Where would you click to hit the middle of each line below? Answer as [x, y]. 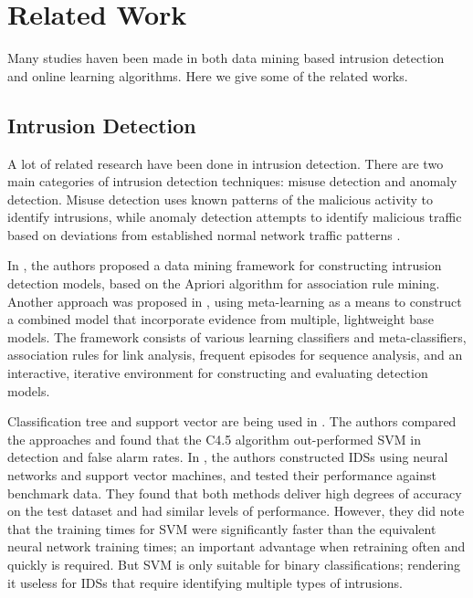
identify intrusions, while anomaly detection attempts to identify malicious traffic [235, 217]
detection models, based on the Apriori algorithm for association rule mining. [224, 283]
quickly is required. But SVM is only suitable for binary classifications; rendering [234, 564]
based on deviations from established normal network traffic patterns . [204, 234]
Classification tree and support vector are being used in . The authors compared [232, 421]
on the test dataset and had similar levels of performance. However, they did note [236, 511]
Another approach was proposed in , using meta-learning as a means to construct [235, 301]
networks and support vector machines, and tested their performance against [222, 475]
